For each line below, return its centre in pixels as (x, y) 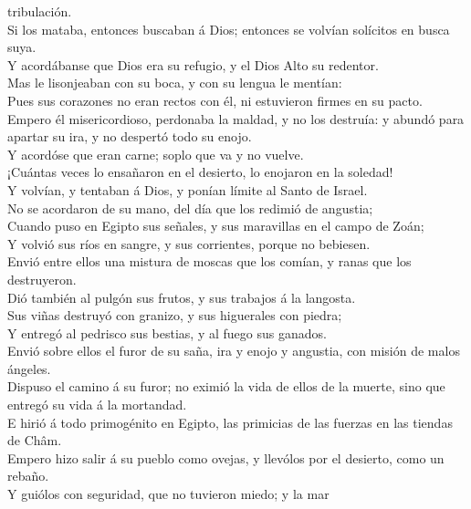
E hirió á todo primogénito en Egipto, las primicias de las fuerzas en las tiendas (230, 422)
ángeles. (29, 368)
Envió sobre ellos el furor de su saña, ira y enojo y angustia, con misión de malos (234, 351)
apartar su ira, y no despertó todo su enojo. (130, 136)
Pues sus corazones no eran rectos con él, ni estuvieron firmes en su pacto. (215, 100)
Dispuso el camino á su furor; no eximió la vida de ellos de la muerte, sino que (226, 386)
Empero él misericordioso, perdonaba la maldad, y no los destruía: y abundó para (236, 118)
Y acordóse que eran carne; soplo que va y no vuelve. (156, 154)
